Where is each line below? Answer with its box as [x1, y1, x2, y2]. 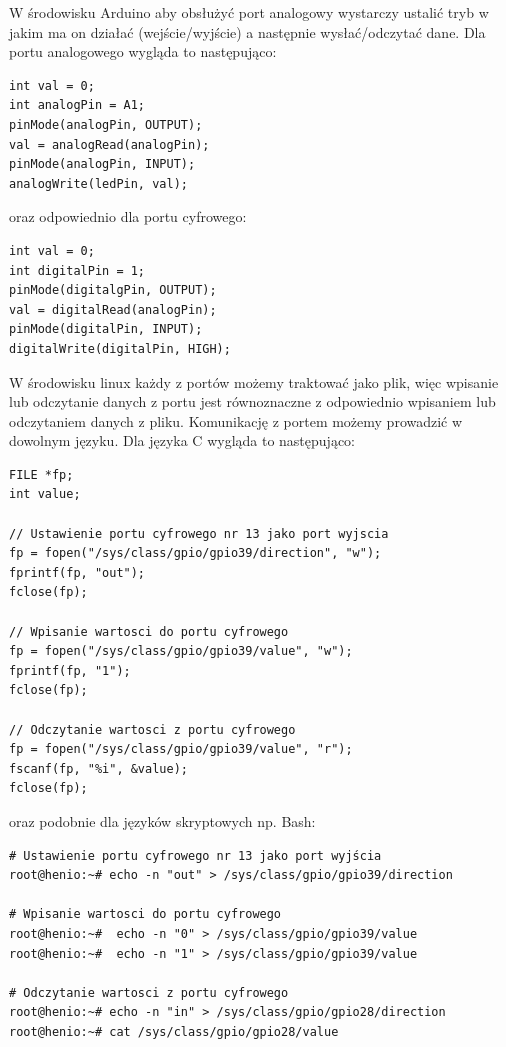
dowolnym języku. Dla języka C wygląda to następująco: [9, 430, 355, 451]
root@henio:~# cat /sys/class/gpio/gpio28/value [9, 1024, 339, 1039]
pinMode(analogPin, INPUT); [9, 157, 196, 172]
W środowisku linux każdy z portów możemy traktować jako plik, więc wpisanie [9, 371, 499, 392]
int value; [9, 487, 81, 502]
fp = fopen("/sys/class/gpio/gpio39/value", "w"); [9, 644, 353, 659]
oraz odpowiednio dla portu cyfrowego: [9, 206, 247, 227]
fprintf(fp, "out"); [9, 565, 146, 580]
